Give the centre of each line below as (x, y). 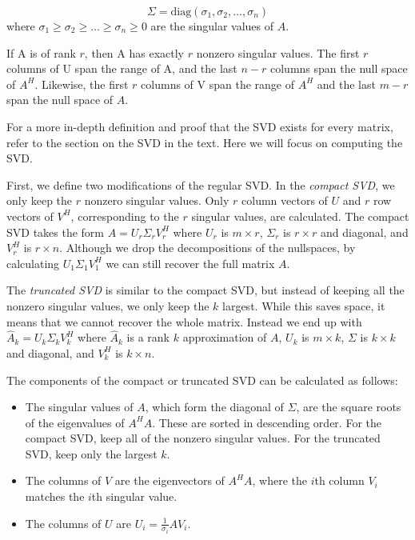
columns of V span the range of (217, 84)
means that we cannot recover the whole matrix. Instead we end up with (184, 321)
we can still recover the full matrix (190, 263)
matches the (55, 496)
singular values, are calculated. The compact (300, 216)
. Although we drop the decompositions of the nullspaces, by (207, 248)
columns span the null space (339, 68)
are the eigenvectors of (170, 480)
